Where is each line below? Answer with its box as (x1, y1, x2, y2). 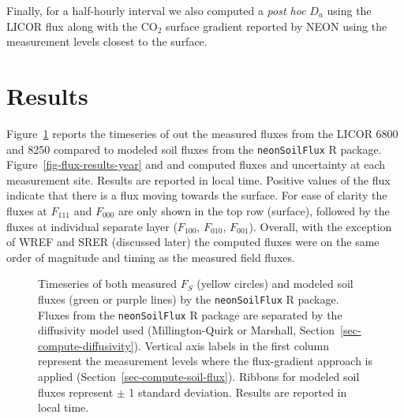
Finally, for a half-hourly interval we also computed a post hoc (6, 2, 306, 18)
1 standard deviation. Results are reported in (129, 383, 347, 400)
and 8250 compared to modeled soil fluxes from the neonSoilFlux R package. (6, 140, 382, 157)
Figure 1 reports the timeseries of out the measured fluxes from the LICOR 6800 (6, 125, 398, 141)
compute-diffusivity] (38, 337, 134, 353)
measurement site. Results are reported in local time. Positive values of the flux (6, 171, 391, 188)
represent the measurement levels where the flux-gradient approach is (38, 353, 373, 369)
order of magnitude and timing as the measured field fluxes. (6, 248, 295, 265)
